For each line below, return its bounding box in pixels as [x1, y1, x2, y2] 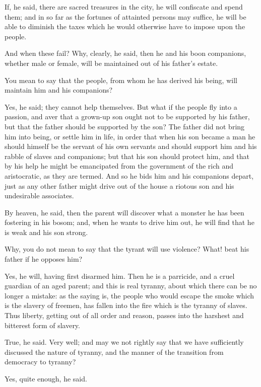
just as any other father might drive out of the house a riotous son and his [5, 180, 234, 191]
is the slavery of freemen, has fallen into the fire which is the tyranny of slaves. [5, 300, 247, 311]
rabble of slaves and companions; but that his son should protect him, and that [5, 150, 249, 161]
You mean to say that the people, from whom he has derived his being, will [5, 74, 237, 85]
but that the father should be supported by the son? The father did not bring [5, 121, 245, 131]
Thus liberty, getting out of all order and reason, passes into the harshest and [5, 310, 244, 321]
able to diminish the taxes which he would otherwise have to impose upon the [5, 21, 245, 32]
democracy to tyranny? [5, 356, 76, 367]
